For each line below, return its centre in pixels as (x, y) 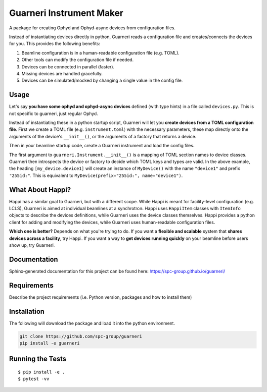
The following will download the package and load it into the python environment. (92, 323)
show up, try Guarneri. (32, 245)
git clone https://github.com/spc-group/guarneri (81, 336)
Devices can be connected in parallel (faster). (68, 66)
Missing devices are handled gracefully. (62, 73)
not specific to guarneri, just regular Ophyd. (54, 113)
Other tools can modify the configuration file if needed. (77, 60)
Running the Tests (38, 359)
